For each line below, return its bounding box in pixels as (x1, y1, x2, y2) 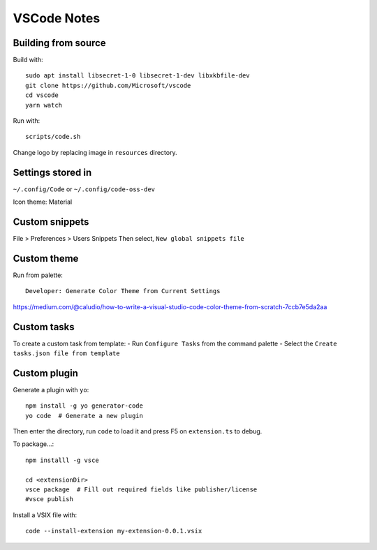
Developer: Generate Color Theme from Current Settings (25, 287, 221, 295)
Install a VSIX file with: (13, 510, 77, 519)
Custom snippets (13, 216, 89, 228)
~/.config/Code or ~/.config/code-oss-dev (13, 185, 155, 193)
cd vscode (25, 91, 59, 99)
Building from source (13, 37, 106, 49)
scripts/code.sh (25, 133, 81, 141)
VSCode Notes (13, 10, 101, 26)
